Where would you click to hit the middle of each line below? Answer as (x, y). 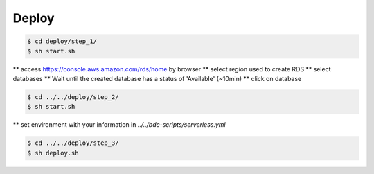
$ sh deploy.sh (53, 153)
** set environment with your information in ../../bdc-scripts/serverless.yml (119, 125)
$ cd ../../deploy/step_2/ (73, 97)
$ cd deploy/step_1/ (62, 41)
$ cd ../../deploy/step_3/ (73, 143)
